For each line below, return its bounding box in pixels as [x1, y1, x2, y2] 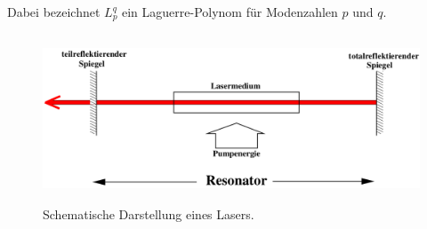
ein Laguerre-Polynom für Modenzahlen [122, 3, 338, 20]
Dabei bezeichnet [7, 3, 101, 20]
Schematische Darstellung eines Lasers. [43, 205, 254, 224]
